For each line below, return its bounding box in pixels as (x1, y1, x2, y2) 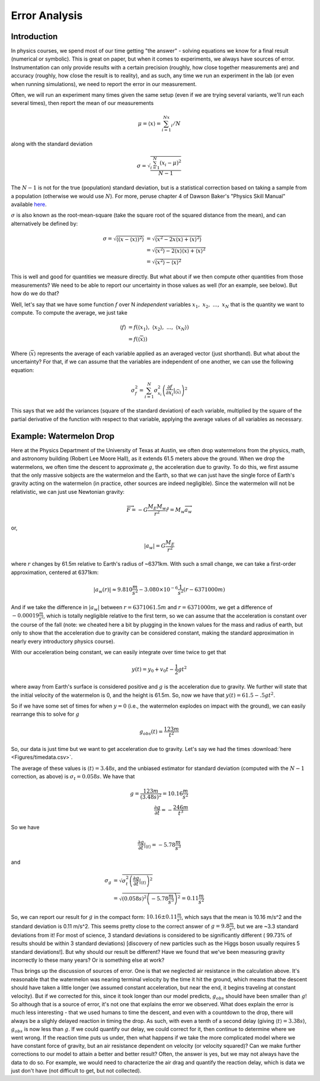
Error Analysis (11, 9, 83, 22)
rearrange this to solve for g (11, 711, 80, 718)
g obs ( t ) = (139, 728, 163, 736)
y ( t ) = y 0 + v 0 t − (131, 665, 174, 674)
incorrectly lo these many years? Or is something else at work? (11, 956, 165, 963)
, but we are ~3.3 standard (233, 923, 299, 930)
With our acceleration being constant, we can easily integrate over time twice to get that (11, 649, 226, 656)
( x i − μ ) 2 (159, 158, 182, 168)
